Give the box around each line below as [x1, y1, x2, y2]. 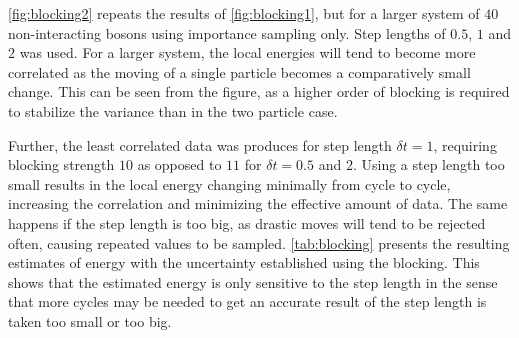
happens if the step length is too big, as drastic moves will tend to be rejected [8, 212, 486, 233]
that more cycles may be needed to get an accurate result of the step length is [8, 291, 487, 312]
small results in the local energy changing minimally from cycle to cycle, [8, 173, 451, 194]
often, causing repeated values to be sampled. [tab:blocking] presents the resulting [8, 232, 510, 253]
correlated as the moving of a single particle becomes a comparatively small [8, 61, 471, 82]
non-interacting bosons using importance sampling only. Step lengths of [8, 22, 446, 43]
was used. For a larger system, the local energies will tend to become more [19, 42, 476, 63]
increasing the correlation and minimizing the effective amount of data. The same [8, 193, 508, 214]
